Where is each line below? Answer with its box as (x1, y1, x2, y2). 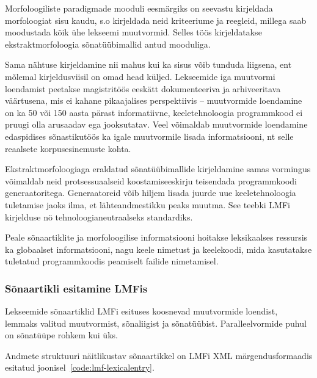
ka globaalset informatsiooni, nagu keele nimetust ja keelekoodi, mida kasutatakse (5, 242, 312, 255)
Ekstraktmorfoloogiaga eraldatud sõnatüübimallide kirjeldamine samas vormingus (5, 162, 311, 175)
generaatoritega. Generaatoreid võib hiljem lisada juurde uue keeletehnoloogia (5, 186, 296, 199)
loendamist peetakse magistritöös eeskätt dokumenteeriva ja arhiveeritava (5, 82, 281, 95)
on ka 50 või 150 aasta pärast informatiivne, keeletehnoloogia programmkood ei (5, 106, 303, 118)
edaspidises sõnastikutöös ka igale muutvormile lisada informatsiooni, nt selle (5, 129, 294, 142)
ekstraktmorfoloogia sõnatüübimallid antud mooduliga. (5, 37, 211, 50)
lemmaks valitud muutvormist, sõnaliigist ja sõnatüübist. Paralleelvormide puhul (5, 316, 307, 329)
